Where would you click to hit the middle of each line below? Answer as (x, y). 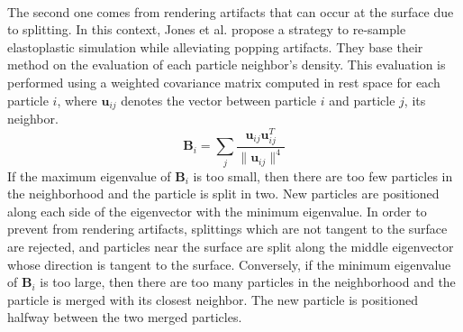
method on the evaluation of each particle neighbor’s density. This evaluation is (227, 65)
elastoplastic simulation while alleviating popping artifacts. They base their (215, 46)
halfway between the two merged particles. (125, 317)
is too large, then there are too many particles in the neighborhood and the (248, 282)
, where (77, 100)
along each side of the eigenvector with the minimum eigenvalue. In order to (217, 211)
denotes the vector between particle (219, 100)
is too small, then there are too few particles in (323, 175)
